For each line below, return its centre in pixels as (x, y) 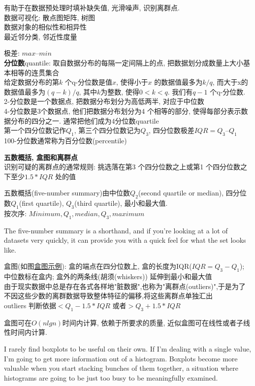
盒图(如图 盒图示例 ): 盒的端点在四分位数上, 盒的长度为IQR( (98, 266)
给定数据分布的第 (32, 82)
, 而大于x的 (230, 82)
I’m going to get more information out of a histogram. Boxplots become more (121, 358)
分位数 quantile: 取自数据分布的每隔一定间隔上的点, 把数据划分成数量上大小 (124, 62)
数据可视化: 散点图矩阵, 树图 (50, 17)
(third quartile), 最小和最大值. (121, 203)
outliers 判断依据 (30, 306)
